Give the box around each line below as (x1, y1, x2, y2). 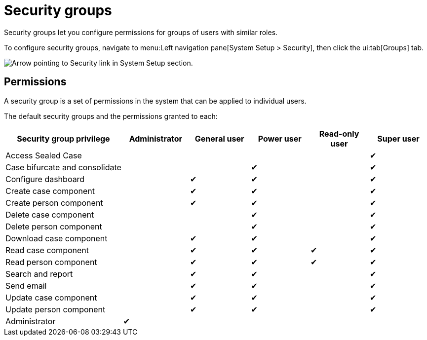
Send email (5, 280, 47, 291)
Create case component (5, 186, 95, 196)
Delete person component (5, 221, 102, 231)
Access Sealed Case (5, 150, 82, 160)
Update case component (5, 292, 97, 302)
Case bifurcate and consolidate (5, 162, 121, 172)
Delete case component (5, 209, 94, 220)
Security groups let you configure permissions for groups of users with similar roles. (4, 28, 278, 37)
